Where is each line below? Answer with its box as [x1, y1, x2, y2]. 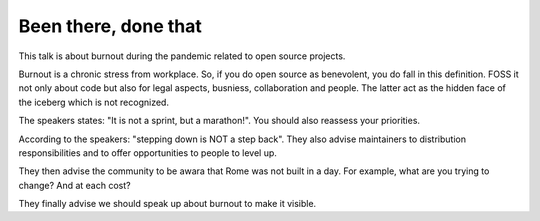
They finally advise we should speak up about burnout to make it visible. [18, 198, 317, 210]
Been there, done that [18, 15, 202, 37]
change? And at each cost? [18, 179, 131, 191]
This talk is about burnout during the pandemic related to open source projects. [18, 50, 346, 62]
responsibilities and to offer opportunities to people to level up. [18, 146, 277, 159]
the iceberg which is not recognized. [18, 96, 170, 108]
